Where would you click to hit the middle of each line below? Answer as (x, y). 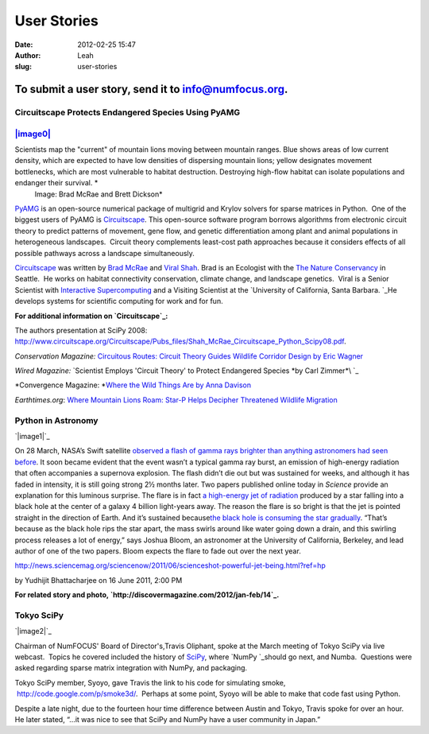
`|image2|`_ (33, 631)
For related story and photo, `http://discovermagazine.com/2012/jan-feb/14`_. (147, 595)
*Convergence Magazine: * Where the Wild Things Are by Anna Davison (133, 385)
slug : (23, 67)
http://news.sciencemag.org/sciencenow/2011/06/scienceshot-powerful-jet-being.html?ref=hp (170, 565)
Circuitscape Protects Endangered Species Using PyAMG (128, 113)
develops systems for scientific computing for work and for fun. (119, 301)
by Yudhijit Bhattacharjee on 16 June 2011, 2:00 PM (99, 580)
